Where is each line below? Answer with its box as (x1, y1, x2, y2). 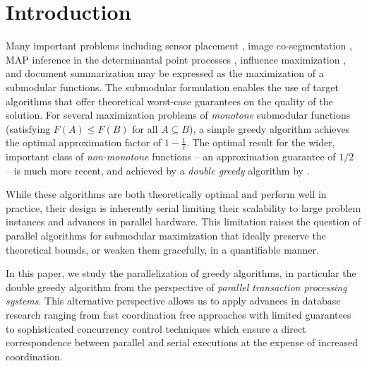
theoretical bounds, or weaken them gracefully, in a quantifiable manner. (6, 242, 319, 256)
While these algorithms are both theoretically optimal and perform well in (6, 187, 327, 201)
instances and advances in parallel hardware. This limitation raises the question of (6, 214, 361, 229)
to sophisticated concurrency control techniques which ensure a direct (6, 321, 306, 336)
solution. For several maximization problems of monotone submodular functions (6, 107, 351, 122)
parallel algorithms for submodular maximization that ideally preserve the (6, 228, 326, 243)
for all (132, 121, 158, 136)
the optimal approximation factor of (6, 135, 162, 150)
